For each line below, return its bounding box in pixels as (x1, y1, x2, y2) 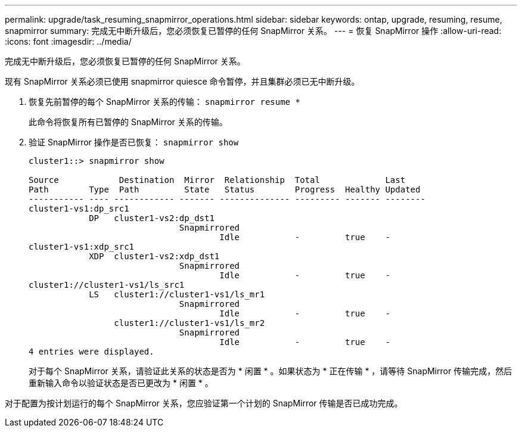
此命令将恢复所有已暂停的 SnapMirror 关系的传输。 (29, 117, 228, 127)
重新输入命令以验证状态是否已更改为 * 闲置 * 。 (29, 378, 213, 388)
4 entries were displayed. (29, 347, 154, 356)
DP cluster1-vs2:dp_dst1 (89, 213, 215, 223)
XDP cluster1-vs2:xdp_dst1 (89, 251, 220, 261)
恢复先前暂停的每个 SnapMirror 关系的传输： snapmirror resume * (29, 97, 300, 107)
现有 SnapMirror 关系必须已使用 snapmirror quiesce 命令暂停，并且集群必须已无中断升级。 (5, 76, 360, 86)
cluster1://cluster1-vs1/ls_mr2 (114, 318, 265, 328)
